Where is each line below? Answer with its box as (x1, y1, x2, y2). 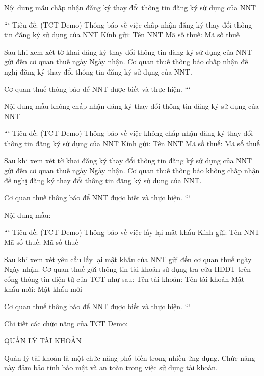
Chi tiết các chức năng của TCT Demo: (4, 318, 128, 328)
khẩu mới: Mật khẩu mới (4, 284, 82, 294)
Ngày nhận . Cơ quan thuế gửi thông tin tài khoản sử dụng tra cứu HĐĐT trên (4, 264, 251, 274)
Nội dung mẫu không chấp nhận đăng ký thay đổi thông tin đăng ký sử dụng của (4, 101, 259, 111)
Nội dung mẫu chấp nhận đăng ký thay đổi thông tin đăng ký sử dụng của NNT (4, 2, 256, 12)
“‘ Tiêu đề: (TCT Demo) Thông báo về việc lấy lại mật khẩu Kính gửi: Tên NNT (4, 226, 260, 237)
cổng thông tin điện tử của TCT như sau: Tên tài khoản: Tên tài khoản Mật (4, 273, 245, 284)
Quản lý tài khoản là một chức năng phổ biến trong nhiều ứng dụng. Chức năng (4, 352, 255, 363)
